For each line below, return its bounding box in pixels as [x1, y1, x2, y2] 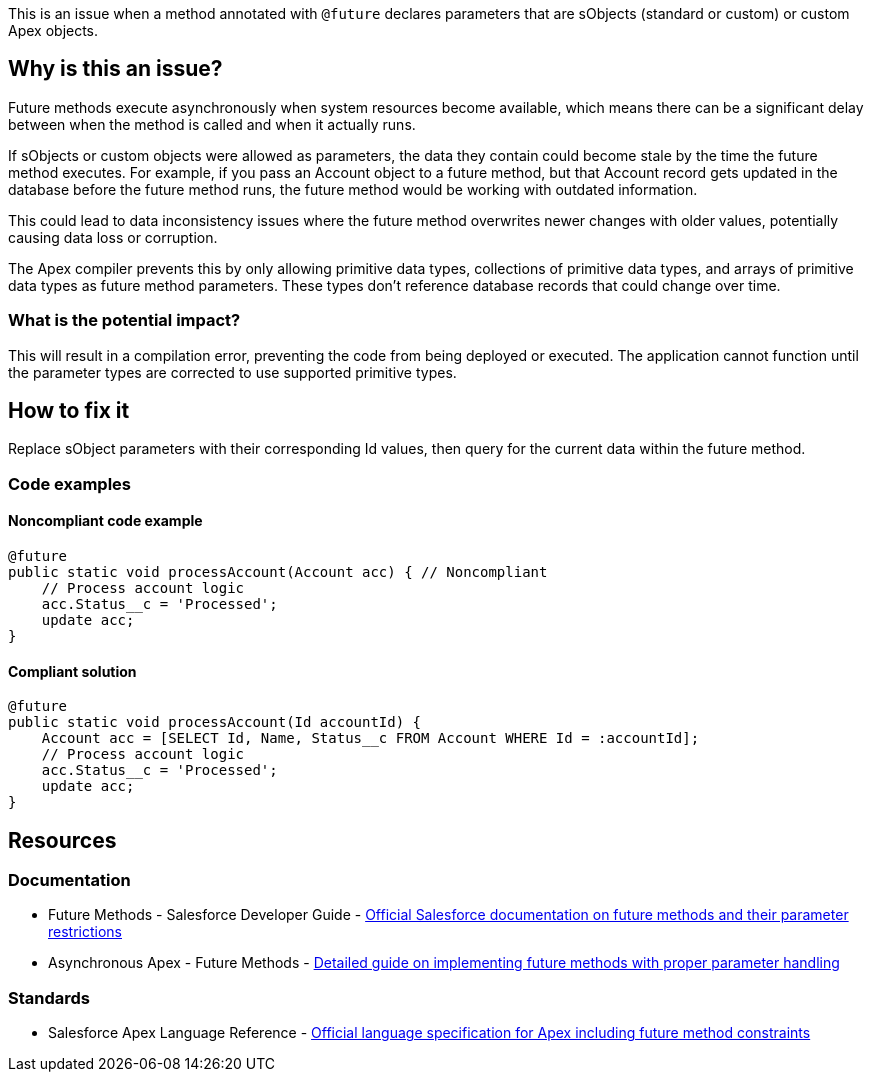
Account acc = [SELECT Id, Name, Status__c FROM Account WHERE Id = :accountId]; [41, 730, 700, 747]
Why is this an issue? [8, 56, 223, 82]
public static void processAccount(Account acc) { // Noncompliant [8, 564, 548, 581]
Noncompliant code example [8, 512, 203, 530]
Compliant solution [8, 662, 137, 680]
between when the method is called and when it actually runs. [8, 115, 416, 133]
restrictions [48, 923, 122, 941]
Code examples [8, 473, 132, 494]
